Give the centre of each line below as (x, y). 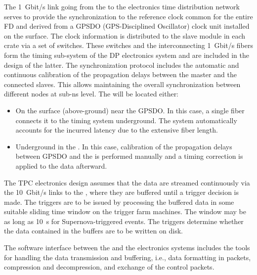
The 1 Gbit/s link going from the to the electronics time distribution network (122, 6)
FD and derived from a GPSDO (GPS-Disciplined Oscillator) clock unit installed (127, 26)
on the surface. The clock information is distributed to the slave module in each (125, 35)
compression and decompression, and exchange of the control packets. (109, 267)
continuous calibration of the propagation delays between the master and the (120, 74)
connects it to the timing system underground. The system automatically (126, 120)
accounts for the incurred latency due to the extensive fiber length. (117, 130)
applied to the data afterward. (61, 165)
